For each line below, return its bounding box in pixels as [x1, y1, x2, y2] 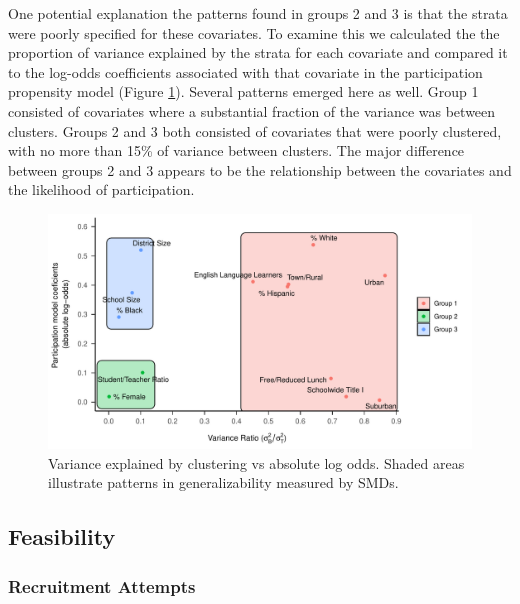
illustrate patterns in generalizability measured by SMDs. [48, 472, 399, 493]
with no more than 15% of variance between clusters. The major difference [8, 140, 465, 161]
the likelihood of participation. [8, 179, 195, 200]
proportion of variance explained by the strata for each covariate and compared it [8, 42, 508, 63]
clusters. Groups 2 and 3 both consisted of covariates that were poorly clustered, [8, 120, 502, 141]
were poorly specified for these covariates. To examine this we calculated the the [8, 22, 500, 43]
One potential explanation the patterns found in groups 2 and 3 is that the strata [8, 3, 508, 23]
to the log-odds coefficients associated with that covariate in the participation [8, 61, 483, 82]
